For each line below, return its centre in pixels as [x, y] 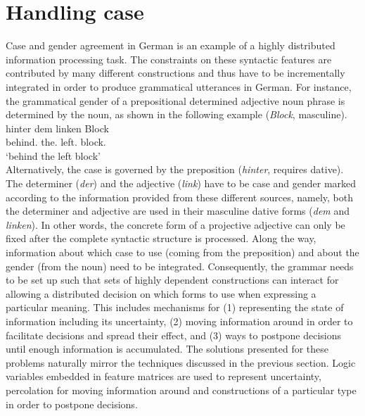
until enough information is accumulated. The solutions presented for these [167, 349]
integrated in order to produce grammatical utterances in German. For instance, [179, 86]
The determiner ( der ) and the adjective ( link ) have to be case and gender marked [181, 183]
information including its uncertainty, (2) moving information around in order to [179, 321]
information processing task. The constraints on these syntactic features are [169, 59]
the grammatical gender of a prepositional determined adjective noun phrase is [175, 100]
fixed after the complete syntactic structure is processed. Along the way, [161, 238]
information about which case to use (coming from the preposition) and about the [182, 252]
